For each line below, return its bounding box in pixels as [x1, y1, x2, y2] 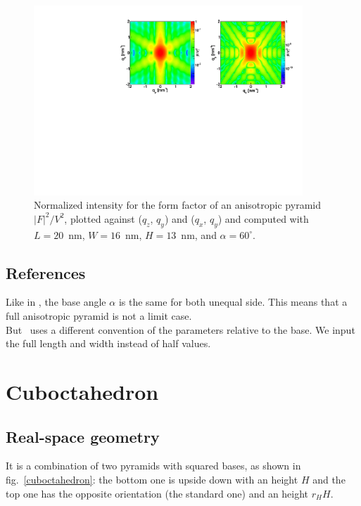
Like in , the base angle [6, 294, 106, 309]
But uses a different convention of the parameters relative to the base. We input [6, 322, 355, 337]
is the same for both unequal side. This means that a [118, 294, 348, 309]
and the [312, 472, 346, 487]
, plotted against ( [64, 211, 142, 226]
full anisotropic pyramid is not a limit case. [6, 309, 192, 323]
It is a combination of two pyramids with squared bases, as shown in [6, 458, 301, 473]
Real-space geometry [6, 425, 160, 447]
